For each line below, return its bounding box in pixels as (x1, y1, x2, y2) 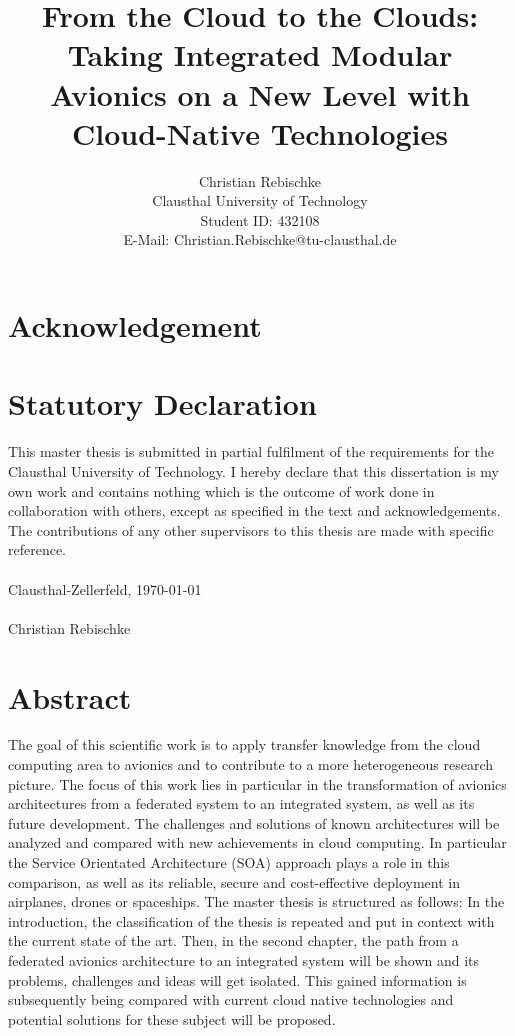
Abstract (8, 676, 132, 717)
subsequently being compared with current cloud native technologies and (8, 989, 454, 1010)
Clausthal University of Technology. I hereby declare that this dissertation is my (8, 460, 500, 481)
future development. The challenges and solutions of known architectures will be (8, 812, 500, 833)
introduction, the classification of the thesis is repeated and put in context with (8, 910, 495, 931)
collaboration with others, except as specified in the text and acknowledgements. (8, 500, 501, 521)
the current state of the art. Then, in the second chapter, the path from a (8, 930, 459, 951)
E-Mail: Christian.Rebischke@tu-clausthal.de (123, 229, 397, 250)
